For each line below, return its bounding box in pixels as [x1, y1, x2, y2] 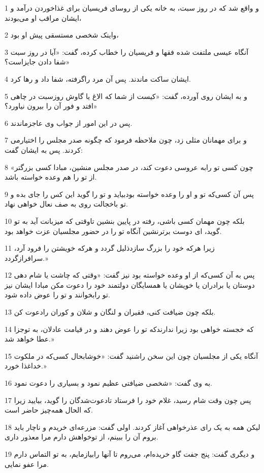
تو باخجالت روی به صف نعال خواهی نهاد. [5, 198, 128, 209]
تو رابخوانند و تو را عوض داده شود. [5, 289, 110, 300]
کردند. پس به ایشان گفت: [5, 144, 83, 155]
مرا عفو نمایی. [5, 458, 49, 469]
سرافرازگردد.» [5, 252, 48, 263]
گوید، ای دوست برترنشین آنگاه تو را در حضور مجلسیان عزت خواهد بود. [5, 225, 222, 236]
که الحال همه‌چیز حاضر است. [5, 404, 93, 415]
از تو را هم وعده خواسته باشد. [5, 172, 97, 182]
